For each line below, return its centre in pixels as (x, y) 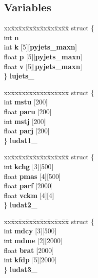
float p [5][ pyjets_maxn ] (43, 56)
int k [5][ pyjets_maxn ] (40, 47)
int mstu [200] (26, 102)
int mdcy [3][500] (30, 231)
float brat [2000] (29, 250)
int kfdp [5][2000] (30, 260)
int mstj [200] (25, 121)
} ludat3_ (21, 269)
